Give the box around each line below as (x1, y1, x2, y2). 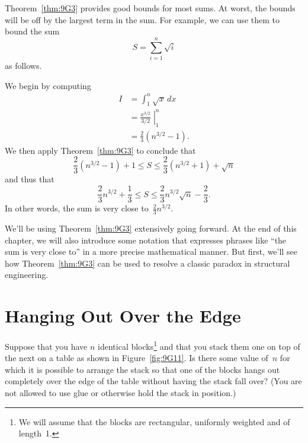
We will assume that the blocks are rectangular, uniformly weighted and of (18, 415, 290, 428)
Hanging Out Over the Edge (5, 303, 241, 328)
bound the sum (5, 25, 60, 37)
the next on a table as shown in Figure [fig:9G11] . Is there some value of (5, 352, 268, 364)
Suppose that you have (5, 340, 88, 352)
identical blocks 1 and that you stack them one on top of (98, 338, 300, 352)
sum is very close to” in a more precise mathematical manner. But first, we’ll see (5, 245, 297, 258)
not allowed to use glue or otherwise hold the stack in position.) (5, 387, 236, 399)
